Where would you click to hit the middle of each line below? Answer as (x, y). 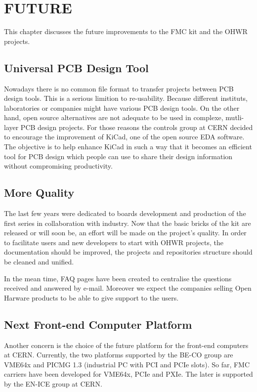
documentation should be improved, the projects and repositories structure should (128, 252)
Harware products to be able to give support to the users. (91, 297)
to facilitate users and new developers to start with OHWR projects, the (114, 242)
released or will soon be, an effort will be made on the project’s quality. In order (125, 233)
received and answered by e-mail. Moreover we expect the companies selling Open (128, 288)
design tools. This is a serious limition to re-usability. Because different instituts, (126, 98)
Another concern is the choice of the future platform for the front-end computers (126, 345)
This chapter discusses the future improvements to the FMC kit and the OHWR (126, 31)
